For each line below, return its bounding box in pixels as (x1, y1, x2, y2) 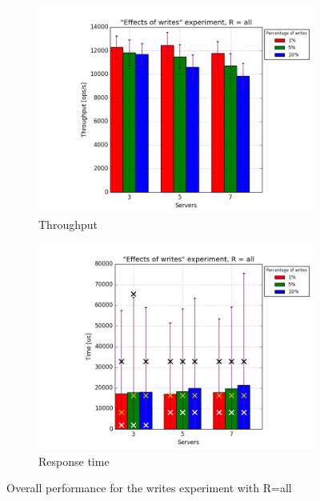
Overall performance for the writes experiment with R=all (6, 479, 292, 496)
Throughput (38, 215, 98, 232)
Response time (38, 452, 110, 469)
